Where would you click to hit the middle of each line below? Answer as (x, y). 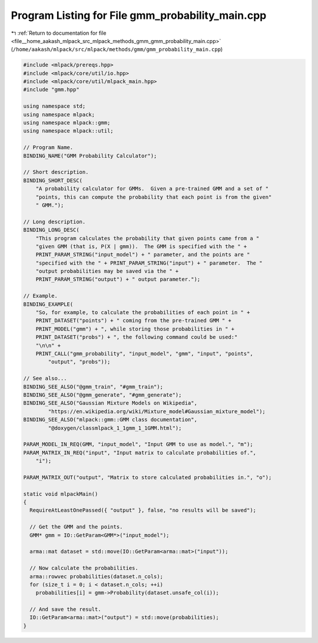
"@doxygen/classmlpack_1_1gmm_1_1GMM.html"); (115, 428)
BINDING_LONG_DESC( (51, 230)
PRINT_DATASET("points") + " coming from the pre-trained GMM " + (134, 321)
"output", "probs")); (79, 362)
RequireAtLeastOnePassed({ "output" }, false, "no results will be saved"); (143, 510)
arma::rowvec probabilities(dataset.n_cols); (96, 576)
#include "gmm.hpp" (51, 90)
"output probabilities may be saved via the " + (107, 271)
